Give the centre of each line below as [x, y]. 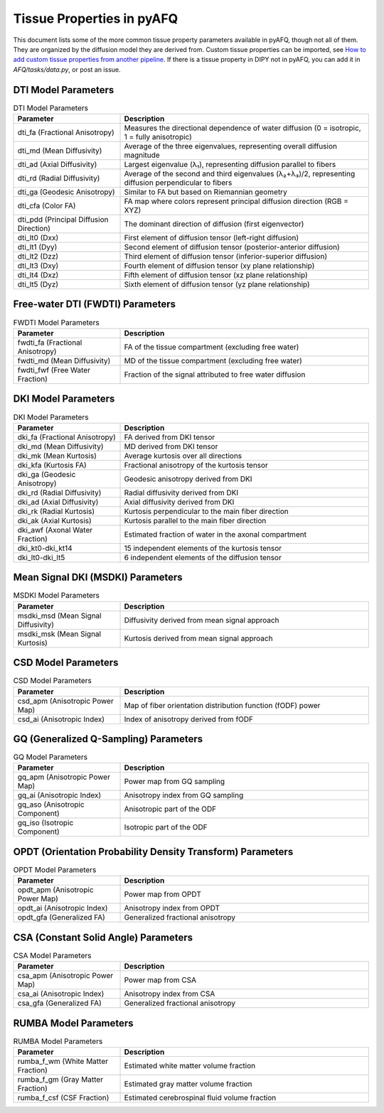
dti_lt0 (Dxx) [38, 238]
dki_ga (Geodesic [47, 474]
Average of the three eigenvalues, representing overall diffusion [231, 146]
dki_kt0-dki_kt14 [45, 548]
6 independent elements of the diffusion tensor [203, 557]
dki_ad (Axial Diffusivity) [58, 502]
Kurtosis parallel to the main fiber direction [195, 520]
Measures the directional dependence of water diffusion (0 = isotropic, [243, 128]
